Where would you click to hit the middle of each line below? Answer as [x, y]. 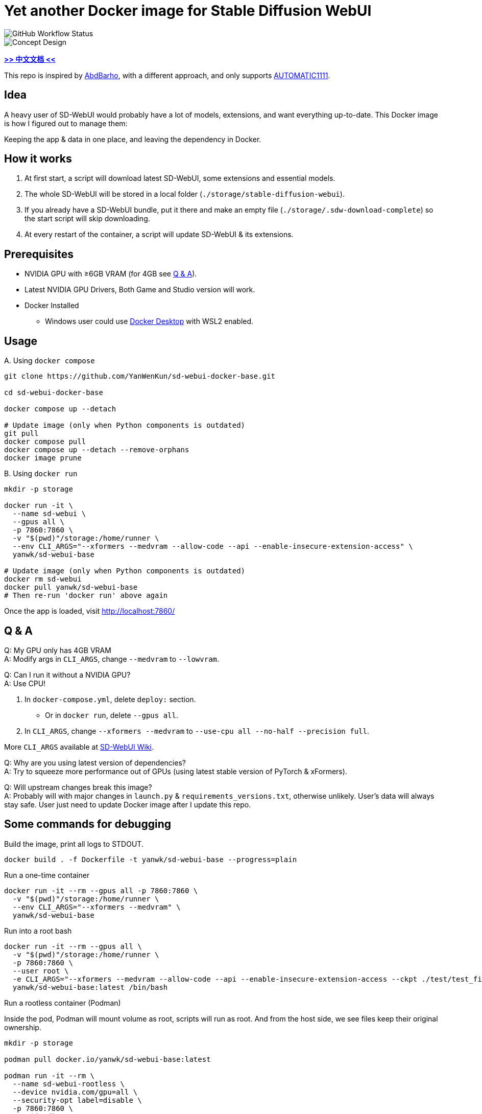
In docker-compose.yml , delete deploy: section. [110, 699]
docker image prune [43, 458]
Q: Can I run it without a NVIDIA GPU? [67, 675]
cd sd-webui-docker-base [54, 393]
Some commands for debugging [88, 824]
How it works [38, 159]
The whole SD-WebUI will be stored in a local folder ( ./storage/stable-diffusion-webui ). [185, 194]
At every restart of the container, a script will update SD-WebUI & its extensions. [159, 235]
